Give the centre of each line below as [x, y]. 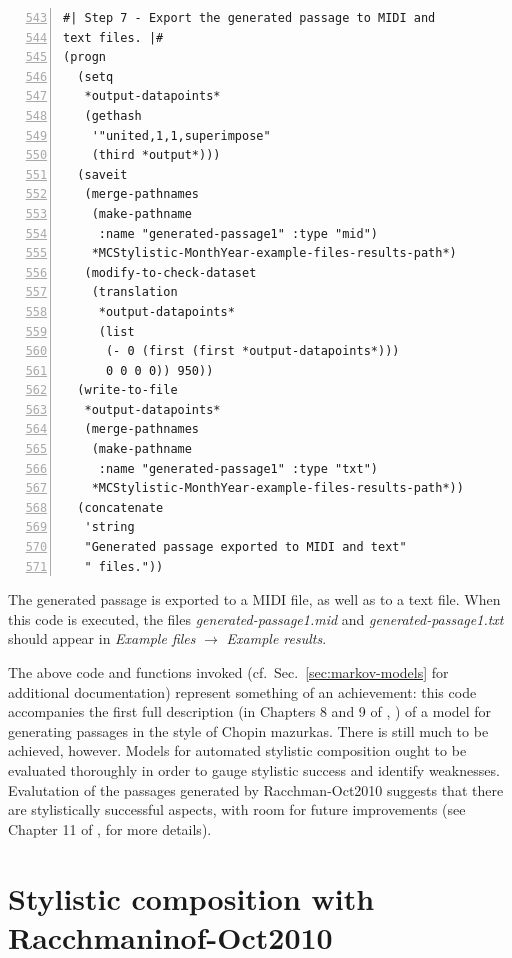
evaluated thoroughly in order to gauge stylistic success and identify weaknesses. [254, 769]
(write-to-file [127, 390]
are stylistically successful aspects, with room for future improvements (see [237, 809]
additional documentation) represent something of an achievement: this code [242, 691]
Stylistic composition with [191, 897]
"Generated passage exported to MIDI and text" [245, 547]
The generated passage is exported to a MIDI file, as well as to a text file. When [254, 599]
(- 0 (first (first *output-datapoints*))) [252, 351]
